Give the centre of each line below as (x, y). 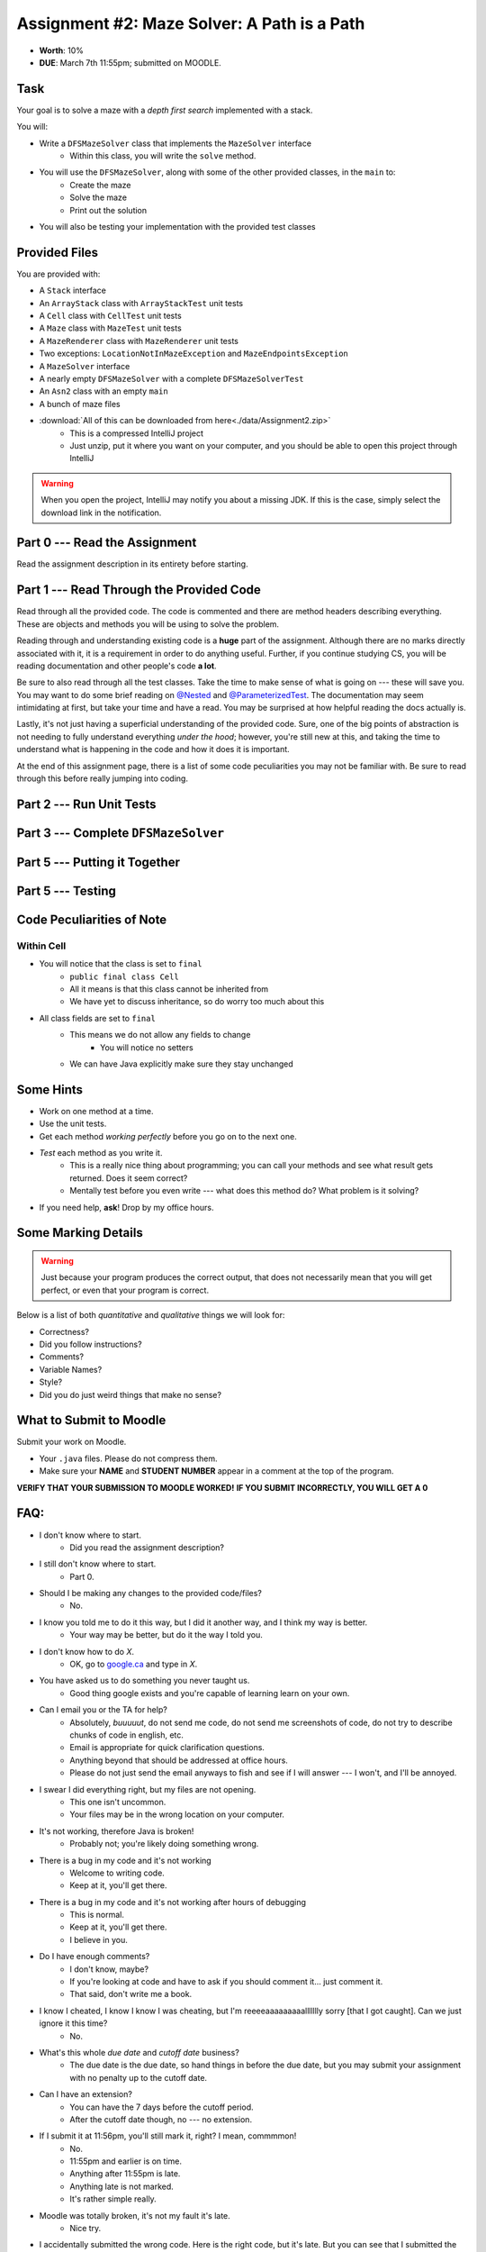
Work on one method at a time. (96, 1111)
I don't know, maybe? (109, 1969)
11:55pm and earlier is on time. (126, 2161)
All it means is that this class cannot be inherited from (169, 989)
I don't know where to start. (90, 1535)
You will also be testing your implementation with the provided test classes (177, 226)
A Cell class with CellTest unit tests (110, 316)
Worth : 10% (62, 50)
